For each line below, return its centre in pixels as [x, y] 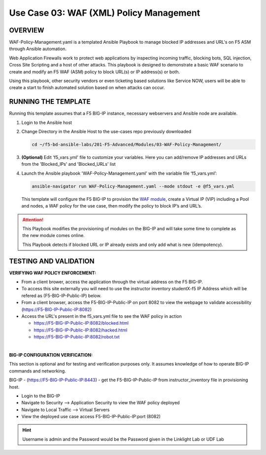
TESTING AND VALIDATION [52, 261]
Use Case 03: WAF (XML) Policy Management [105, 13]
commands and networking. [37, 371]
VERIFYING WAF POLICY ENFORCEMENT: [52, 273]
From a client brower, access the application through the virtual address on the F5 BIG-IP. [112, 282]
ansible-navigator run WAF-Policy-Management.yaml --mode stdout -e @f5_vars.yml [133, 186]
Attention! [33, 219]
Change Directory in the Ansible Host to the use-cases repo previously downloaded [106, 132]
